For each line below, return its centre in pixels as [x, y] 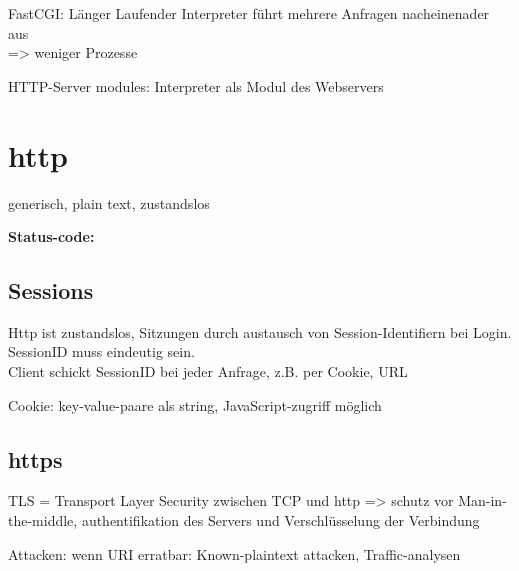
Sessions [51, 290]
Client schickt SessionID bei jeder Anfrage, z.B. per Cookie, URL [208, 371]
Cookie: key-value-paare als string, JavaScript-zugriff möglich [195, 404]
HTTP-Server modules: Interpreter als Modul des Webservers [196, 85]
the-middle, [43, 520]
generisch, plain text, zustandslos [109, 202]
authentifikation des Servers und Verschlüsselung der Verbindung [280, 520]
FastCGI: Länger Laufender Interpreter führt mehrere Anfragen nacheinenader [249, 13]
